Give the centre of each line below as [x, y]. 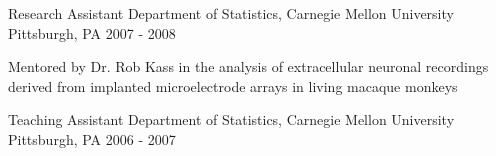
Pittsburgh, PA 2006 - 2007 [92, 138]
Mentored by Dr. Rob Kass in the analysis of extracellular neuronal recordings [248, 66]
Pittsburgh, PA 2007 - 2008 [92, 32]
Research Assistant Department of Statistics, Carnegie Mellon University [231, 13]
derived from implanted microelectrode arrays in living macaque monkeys [233, 85]
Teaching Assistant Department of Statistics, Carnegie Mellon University [231, 119]
